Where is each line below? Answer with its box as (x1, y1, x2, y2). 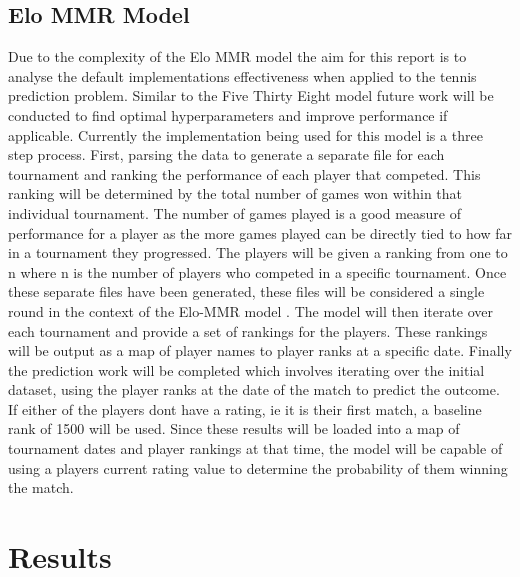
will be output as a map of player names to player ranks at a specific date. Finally (8, 340, 512, 361)
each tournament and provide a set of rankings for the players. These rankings (8, 320, 488, 341)
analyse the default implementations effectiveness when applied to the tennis (8, 65, 477, 86)
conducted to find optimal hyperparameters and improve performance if (8, 104, 448, 125)
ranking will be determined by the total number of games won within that (8, 183, 463, 204)
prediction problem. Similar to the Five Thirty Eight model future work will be (8, 85, 494, 106)
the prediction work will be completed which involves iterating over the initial (8, 359, 485, 380)
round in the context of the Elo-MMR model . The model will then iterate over (8, 300, 494, 321)
